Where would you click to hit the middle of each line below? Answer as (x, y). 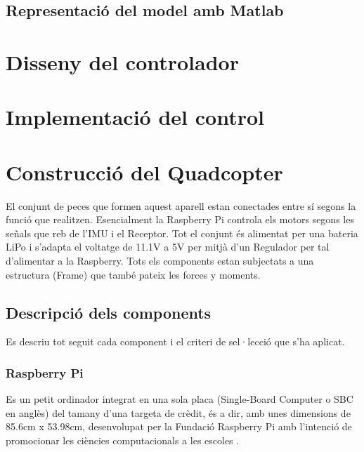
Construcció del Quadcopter (144, 172)
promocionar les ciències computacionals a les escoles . (123, 440)
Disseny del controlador (122, 61)
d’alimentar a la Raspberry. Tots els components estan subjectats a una (160, 261)
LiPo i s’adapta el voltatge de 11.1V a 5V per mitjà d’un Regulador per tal (168, 247)
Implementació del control (135, 117)
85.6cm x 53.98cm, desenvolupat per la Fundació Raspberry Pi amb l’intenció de (179, 426)
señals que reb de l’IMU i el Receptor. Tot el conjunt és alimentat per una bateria (182, 233)
